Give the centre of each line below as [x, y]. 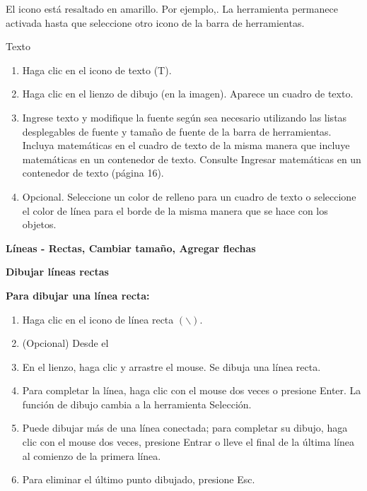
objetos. [39, 224]
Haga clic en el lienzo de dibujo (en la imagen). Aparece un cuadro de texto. [188, 94]
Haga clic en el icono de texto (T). [97, 70]
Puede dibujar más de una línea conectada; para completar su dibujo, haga [185, 428]
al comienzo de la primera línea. [92, 455]
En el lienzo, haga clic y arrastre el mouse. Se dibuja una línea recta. [171, 366]
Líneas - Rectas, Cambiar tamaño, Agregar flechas [131, 248]
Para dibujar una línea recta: [78, 295]
